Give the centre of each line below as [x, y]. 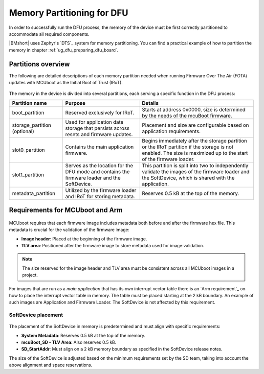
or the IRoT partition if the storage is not [188, 147]
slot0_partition [28, 150]
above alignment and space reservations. [51, 365]
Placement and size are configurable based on [196, 125]
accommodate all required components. [49, 34]
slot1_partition [28, 175]
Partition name [30, 103]
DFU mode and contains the [98, 171]
